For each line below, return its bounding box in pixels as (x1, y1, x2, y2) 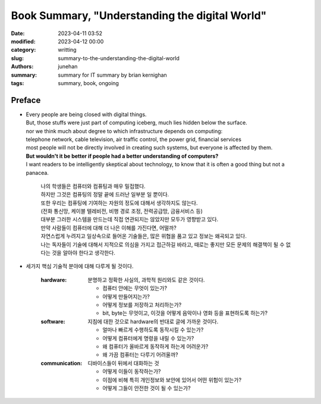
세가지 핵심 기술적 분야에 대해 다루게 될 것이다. (26, 262, 134, 270)
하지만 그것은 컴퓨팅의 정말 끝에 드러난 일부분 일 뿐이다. (40, 191, 169, 198)
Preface (11, 95, 41, 105)
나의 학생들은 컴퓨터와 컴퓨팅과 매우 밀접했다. (40, 182, 146, 190)
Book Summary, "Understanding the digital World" (11, 9, 267, 22)
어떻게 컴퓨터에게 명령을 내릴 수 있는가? (102, 334, 194, 342)
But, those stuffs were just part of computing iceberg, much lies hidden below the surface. (26, 119, 248, 126)
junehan (58, 63, 78, 70)
